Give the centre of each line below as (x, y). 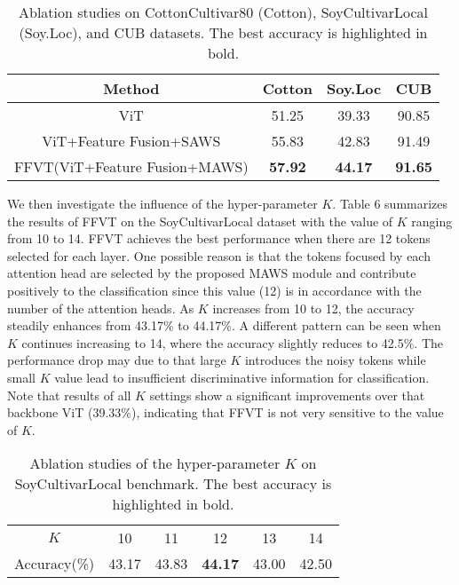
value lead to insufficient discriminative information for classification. (242, 377)
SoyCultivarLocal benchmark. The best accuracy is (173, 484)
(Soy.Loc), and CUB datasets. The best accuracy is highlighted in (223, 32)
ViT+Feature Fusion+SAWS (131, 141)
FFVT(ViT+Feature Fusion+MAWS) (131, 166)
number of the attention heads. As (101, 308)
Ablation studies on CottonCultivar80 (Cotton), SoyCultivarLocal (224, 12)
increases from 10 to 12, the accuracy (313, 308)
